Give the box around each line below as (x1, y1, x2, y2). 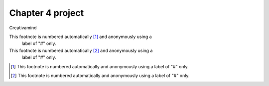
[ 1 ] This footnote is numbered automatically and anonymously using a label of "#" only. (10, 63, 189, 69)
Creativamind (9, 25, 37, 31)
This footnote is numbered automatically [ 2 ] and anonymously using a (9, 47, 153, 53)
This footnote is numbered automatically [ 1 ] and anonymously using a (9, 34, 152, 40)
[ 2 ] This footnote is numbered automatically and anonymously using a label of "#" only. (10, 72, 190, 79)
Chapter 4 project (9, 7, 84, 18)
